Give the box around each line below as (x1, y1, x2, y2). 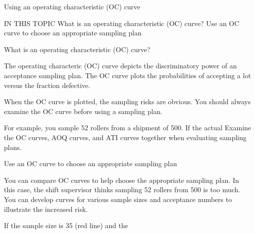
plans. (4, 142, 22, 152)
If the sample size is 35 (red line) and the (4, 220, 128, 231)
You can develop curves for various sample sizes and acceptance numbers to (4, 194, 232, 204)
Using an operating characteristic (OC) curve (4, 1, 140, 11)
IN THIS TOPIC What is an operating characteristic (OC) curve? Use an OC (4, 18, 240, 28)
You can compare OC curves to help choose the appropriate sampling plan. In (4, 175, 239, 185)
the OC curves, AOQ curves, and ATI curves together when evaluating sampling (4, 132, 247, 142)
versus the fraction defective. (4, 80, 91, 90)
